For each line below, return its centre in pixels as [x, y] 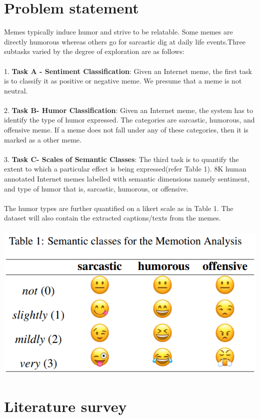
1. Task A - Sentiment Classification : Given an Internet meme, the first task [128, 71]
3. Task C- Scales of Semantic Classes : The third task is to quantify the [121, 159]
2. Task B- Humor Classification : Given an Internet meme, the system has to [128, 110]
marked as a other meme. [43, 139]
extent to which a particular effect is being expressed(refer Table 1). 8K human [125, 169]
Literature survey [65, 406]
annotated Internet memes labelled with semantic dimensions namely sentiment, [127, 179]
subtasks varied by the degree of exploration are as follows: [94, 51]
